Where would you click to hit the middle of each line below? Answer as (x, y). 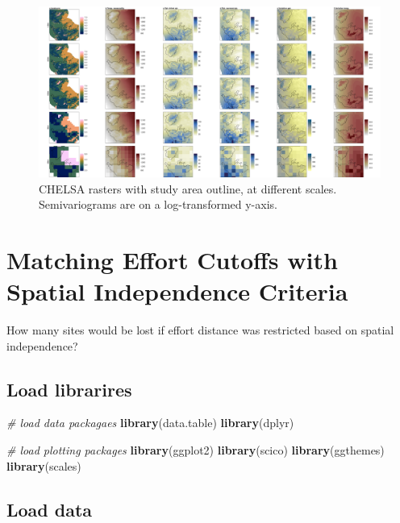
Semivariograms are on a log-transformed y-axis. (158, 204)
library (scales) (44, 465)
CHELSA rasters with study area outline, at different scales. (188, 188)
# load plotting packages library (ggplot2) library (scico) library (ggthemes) (196, 450)
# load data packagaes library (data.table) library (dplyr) (150, 423)
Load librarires (69, 389)
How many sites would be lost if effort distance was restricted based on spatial (200, 330)
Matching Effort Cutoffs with (172, 259)
